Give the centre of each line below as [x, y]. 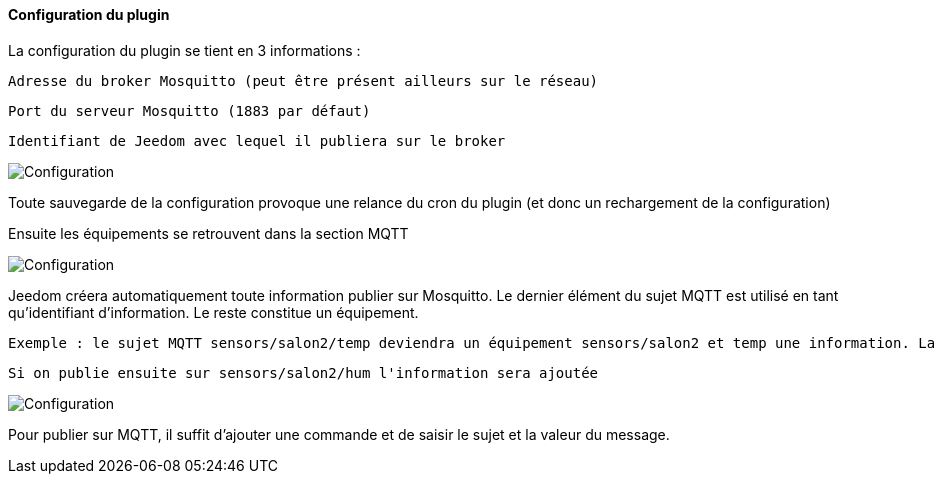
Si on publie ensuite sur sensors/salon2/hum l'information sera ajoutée [303, 372]
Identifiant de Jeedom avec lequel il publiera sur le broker [257, 140]
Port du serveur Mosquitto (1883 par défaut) [189, 110]
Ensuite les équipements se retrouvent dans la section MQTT [208, 233]
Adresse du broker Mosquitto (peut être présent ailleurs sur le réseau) [303, 80]
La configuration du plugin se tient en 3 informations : [184, 50]
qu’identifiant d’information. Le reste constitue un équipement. [213, 312]
